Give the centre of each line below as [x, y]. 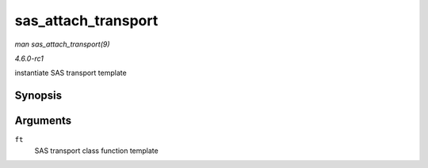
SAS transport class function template [96, 151]
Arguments [43, 121]
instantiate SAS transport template [71, 73]
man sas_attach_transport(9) [62, 44]
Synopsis [38, 96]
